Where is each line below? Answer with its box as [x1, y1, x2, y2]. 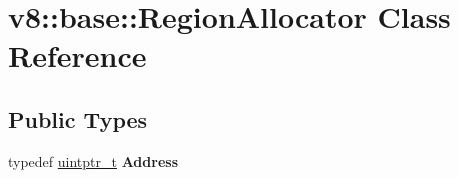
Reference [8, 35, 147, 76]
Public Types [8, 103, 148, 134]
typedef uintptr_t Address [8, 150, 178, 171]
